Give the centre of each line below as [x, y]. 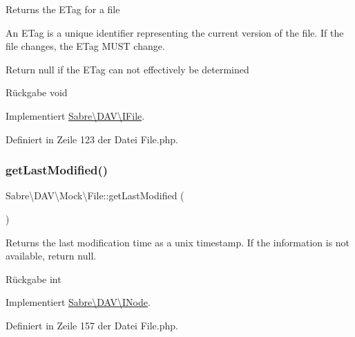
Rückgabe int [33, 279]
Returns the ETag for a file [63, 9]
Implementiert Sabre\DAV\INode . [78, 302]
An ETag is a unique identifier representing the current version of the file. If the [175, 32]
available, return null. [51, 256]
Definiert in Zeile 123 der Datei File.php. [92, 139]
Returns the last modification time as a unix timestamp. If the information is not [178, 242]
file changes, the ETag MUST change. [85, 46]
